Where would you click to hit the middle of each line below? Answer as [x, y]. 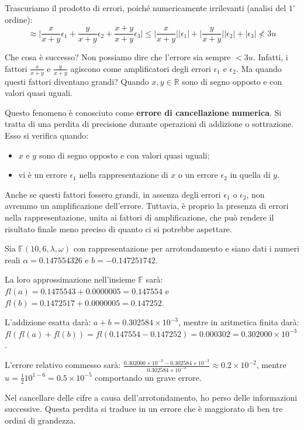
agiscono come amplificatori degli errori [141, 68]
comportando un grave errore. [148, 377]
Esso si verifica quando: [47, 135]
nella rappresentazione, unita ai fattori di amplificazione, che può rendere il [139, 217]
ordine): [19, 19]
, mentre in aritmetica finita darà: [239, 322]
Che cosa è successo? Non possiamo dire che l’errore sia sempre [118, 57]
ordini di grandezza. [40, 420]
